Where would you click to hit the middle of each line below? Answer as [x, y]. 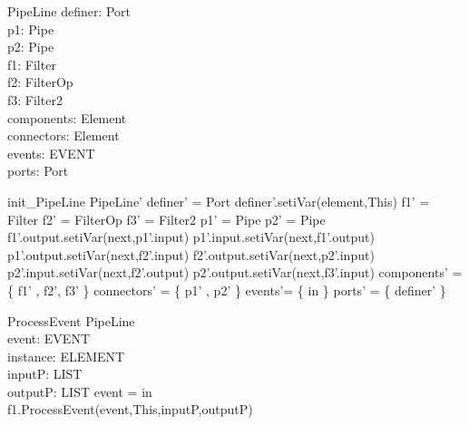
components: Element [67, 117]
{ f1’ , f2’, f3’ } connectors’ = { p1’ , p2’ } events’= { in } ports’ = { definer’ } [227, 290]
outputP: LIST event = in [80, 391]
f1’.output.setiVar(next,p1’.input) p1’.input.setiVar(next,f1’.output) [191, 237]
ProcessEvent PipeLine [71, 320]
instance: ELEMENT [66, 356]
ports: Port [38, 171]
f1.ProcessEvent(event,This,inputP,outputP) [130, 409]
